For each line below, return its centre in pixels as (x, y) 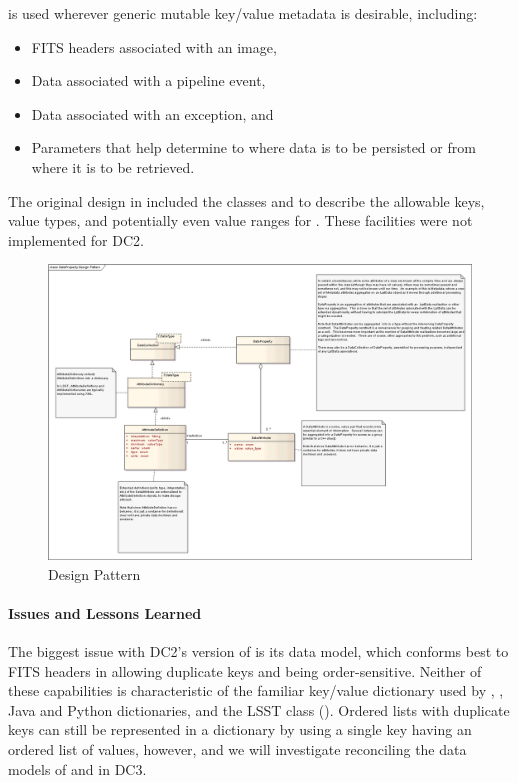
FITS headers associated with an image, (154, 46)
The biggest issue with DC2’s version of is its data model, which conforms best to (258, 650)
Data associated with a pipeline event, (148, 80)
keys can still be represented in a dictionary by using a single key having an (240, 729)
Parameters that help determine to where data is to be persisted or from (253, 147)
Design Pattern (94, 573)
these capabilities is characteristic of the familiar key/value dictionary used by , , (256, 690)
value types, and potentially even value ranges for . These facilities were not (240, 220)
